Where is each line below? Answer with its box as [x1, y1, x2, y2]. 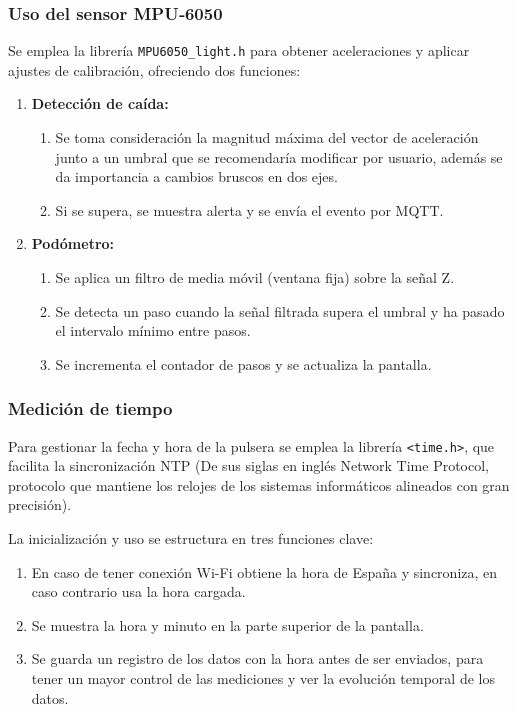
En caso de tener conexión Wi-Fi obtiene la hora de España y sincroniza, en [31, 561, 498, 582]
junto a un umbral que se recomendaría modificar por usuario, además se [55, 146, 503, 167]
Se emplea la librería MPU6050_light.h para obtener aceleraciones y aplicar [8, 40, 470, 61]
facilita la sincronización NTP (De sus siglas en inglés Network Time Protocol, [8, 455, 490, 476]
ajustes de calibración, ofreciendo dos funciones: [8, 59, 301, 80]
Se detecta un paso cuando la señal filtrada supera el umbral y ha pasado [55, 300, 505, 321]
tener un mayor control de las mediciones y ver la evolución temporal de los [31, 668, 495, 689]
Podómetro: [31, 233, 115, 254]
